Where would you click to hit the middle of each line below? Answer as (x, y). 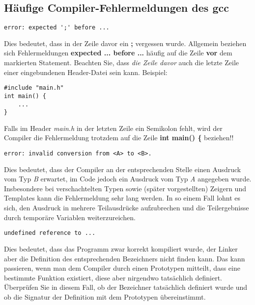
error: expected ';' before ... (57, 28)
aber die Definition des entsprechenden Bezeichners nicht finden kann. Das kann (125, 258)
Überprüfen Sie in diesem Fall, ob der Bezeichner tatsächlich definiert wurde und (126, 287)
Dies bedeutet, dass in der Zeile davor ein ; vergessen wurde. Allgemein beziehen (125, 43)
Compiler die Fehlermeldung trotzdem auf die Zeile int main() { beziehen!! (119, 138)
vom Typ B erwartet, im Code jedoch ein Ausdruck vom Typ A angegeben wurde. (128, 179)
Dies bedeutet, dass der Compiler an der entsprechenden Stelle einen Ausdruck (123, 169)
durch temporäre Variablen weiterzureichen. (70, 217)
